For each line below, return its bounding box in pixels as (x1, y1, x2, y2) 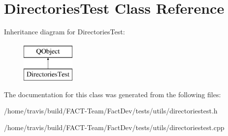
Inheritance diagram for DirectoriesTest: (4, 27, 125, 37)
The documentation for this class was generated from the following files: (4, 89, 221, 99)
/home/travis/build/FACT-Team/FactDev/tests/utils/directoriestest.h (4, 106, 218, 116)
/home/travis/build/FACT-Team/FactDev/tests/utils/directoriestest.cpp (4, 122, 225, 133)
